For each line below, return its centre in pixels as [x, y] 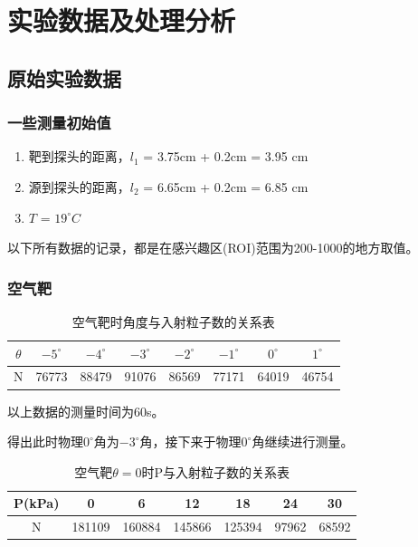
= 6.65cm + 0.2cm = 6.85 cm [226, 186]
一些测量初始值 [59, 123]
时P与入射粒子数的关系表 [216, 471]
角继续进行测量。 [303, 441]
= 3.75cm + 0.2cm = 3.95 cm [226, 156]
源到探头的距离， [79, 186]
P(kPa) [37, 503]
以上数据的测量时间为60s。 [86, 411]
